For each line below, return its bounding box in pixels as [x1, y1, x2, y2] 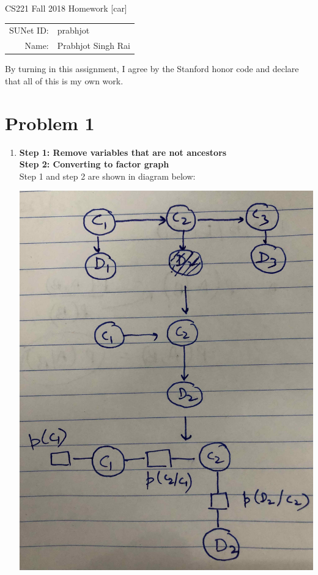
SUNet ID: [9, 24, 49, 37]
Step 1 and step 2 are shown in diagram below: [19, 169, 196, 182]
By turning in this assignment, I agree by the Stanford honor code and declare [5, 62, 299, 75]
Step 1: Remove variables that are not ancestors [19, 145, 227, 158]
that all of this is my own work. [5, 74, 124, 87]
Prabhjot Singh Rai [57, 39, 130, 52]
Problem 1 [5, 110, 95, 135]
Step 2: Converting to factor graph [19, 158, 169, 170]
